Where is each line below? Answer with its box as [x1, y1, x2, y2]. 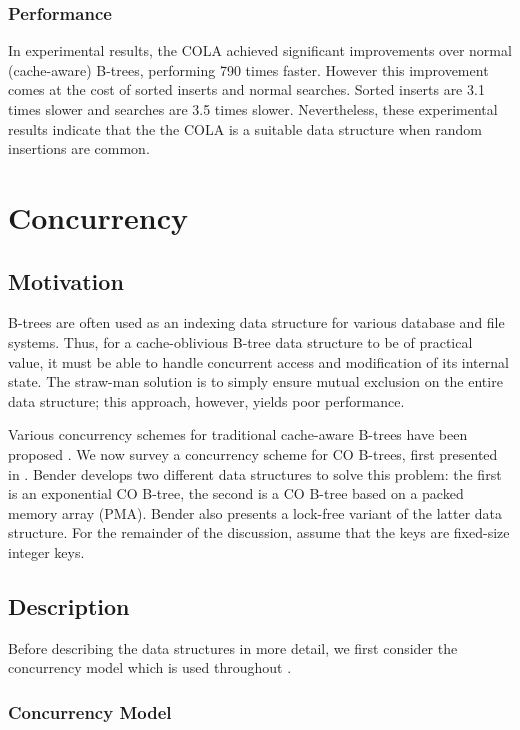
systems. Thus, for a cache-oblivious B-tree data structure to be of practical [8, 331, 473, 352]
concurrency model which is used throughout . [8, 657, 292, 678]
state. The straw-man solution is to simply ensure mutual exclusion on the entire [8, 371, 503, 392]
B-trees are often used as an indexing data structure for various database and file [8, 312, 505, 333]
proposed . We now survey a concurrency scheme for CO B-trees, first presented [8, 443, 498, 464]
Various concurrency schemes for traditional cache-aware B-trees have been [8, 424, 468, 445]
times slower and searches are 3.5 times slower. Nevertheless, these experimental [8, 99, 498, 119]
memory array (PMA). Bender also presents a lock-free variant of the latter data [8, 502, 503, 523]
